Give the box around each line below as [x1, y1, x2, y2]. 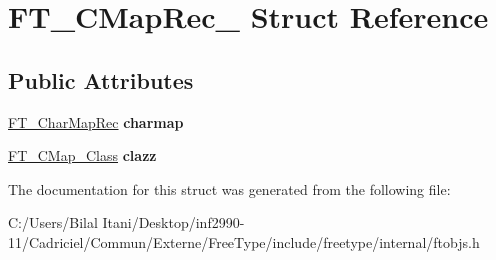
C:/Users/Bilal [8, 212, 98, 233]
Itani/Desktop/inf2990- [102, 212, 245, 233]
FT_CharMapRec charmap [8, 111, 184, 132]
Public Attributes [8, 64, 194, 95]
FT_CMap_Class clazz [8, 145, 157, 166]
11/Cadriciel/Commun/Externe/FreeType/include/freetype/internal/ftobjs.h [8, 231, 480, 252]
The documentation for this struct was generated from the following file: [8, 178, 451, 199]
